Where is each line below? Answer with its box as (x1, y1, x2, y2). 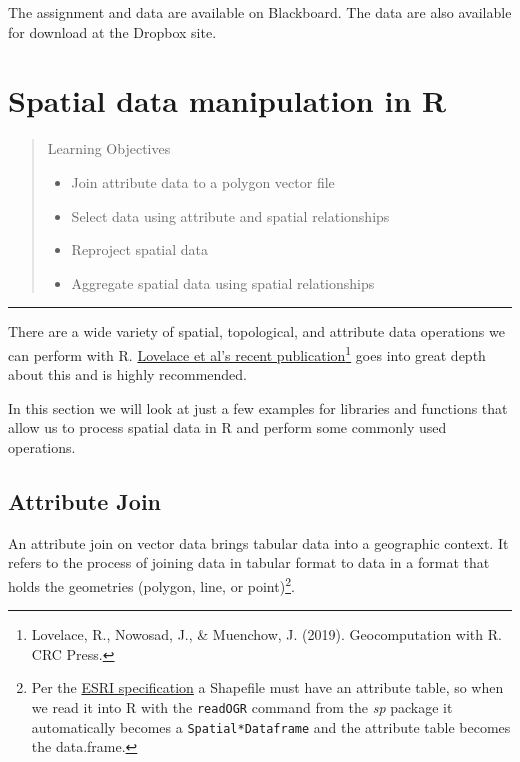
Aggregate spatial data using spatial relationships (71, 272, 375, 293)
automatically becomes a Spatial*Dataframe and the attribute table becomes (31, 716, 511, 737)
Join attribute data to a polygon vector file (71, 171, 335, 192)
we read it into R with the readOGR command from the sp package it (31, 696, 453, 717)
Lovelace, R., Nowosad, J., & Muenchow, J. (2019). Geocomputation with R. (31, 624, 502, 645)
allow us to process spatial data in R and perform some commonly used (8, 417, 447, 438)
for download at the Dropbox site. (8, 21, 217, 42)
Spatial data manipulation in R (8, 80, 447, 121)
